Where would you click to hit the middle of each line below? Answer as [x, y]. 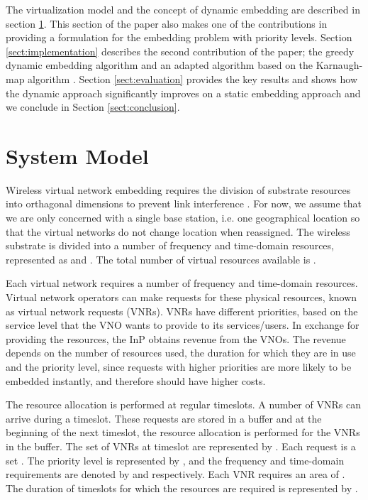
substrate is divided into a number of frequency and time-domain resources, [170, 245]
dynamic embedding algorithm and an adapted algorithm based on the [160, 65]
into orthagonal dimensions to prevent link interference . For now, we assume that [184, 203]
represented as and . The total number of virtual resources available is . [161, 259]
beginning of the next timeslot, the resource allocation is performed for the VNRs [183, 432]
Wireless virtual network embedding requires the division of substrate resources [178, 189]
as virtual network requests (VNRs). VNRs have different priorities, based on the [182, 311]
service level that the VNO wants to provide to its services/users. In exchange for [183, 325]
